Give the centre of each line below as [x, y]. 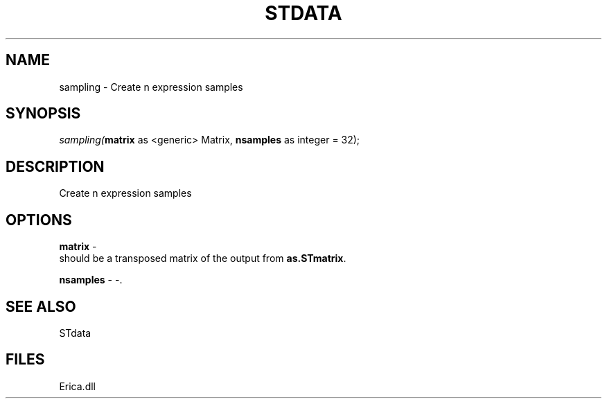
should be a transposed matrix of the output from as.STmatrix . [203, 258]
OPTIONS [39, 220]
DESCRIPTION [55, 166]
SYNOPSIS [43, 114]
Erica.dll [77, 386]
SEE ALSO [41, 306]
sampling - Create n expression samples [151, 87]
